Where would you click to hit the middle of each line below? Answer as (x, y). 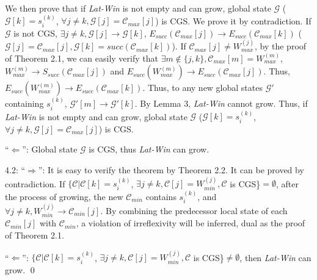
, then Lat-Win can (275, 257)
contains (161, 196)
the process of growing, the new (64, 196)
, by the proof (281, 46)
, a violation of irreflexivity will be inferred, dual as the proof (191, 223)
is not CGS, (35, 33)
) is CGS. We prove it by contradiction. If (233, 20)
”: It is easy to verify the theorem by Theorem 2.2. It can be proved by (171, 170)
